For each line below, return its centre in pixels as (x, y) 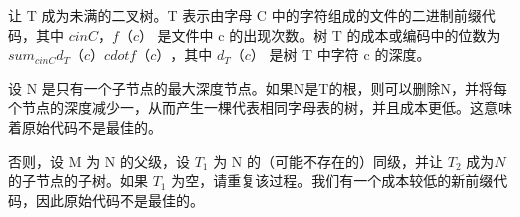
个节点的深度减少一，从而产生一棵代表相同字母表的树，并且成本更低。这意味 (260, 107)
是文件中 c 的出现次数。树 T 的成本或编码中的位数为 (329, 34)
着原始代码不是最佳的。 (85, 126)
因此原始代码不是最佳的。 (119, 199)
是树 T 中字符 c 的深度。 (350, 54)
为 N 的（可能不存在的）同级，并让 (328, 160)
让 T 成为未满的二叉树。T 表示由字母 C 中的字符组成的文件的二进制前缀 (245, 15)
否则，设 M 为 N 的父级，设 (99, 160)
